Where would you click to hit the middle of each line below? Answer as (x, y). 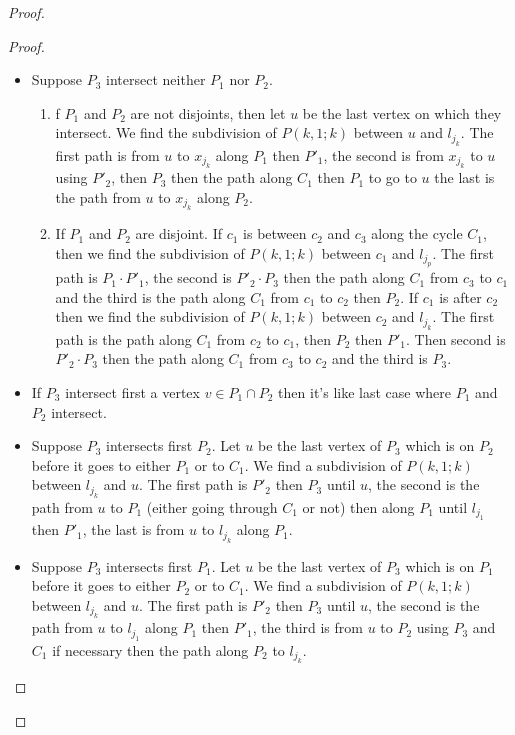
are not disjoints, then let (208, 112)
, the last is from (133, 529)
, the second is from (383, 154)
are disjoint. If (179, 233)
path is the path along (123, 338)
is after (460, 296)
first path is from (107, 154)
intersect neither (156, 79)
